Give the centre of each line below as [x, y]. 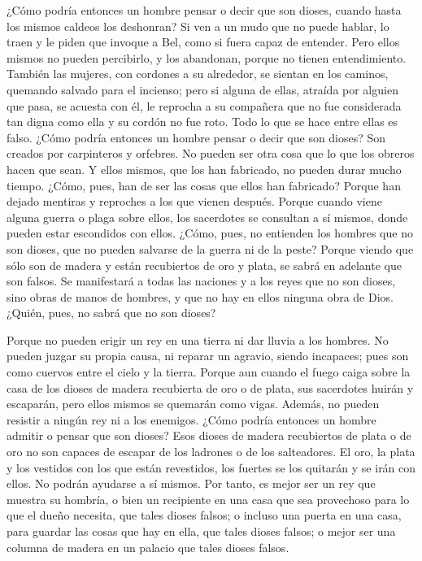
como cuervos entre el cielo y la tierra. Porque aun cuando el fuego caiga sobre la [209, 372]
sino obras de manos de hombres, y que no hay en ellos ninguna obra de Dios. [200, 296]
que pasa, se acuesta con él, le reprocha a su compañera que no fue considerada [204, 105]
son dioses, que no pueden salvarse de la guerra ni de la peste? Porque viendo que [210, 248]
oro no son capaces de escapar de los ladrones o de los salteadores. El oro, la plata [211, 452]
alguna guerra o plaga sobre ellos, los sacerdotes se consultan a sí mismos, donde [207, 217]
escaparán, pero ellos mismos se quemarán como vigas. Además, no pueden [193, 404]
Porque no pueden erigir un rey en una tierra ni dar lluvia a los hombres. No [198, 339]
